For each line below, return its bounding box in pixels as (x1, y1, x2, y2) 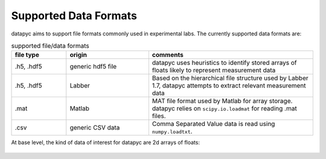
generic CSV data (69, 124, 120, 132)
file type (14, 51, 39, 59)
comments (152, 51, 184, 59)
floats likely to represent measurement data (152, 66, 276, 74)
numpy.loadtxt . (152, 127, 193, 136)
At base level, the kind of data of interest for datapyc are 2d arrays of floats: (11, 139, 200, 146)
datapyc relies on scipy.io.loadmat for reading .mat (152, 104, 297, 113)
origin (69, 51, 88, 59)
